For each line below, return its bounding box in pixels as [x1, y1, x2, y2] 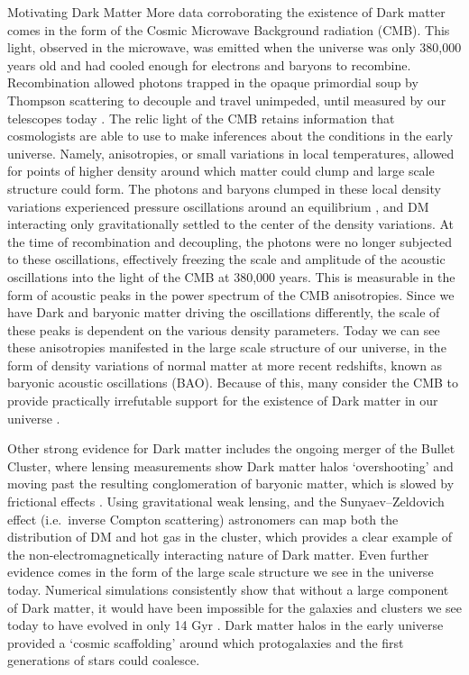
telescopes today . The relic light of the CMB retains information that [7, 108, 395, 127]
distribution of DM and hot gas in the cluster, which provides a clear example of [7, 527, 453, 546]
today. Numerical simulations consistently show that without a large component [7, 580, 449, 598]
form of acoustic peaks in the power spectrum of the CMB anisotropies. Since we [7, 285, 455, 304]
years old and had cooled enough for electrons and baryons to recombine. [7, 55, 411, 74]
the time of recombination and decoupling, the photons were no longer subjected [7, 232, 453, 251]
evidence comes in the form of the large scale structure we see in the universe [7, 562, 434, 581]
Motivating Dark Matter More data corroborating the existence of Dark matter [7, 3, 446, 21]
